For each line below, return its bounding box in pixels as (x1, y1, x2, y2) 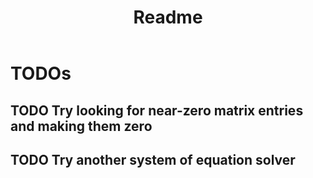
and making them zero (10, 117, 153, 135)
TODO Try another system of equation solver (10, 151, 296, 168)
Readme (133, 6, 203, 29)
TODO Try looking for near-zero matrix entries (10, 102, 304, 119)
